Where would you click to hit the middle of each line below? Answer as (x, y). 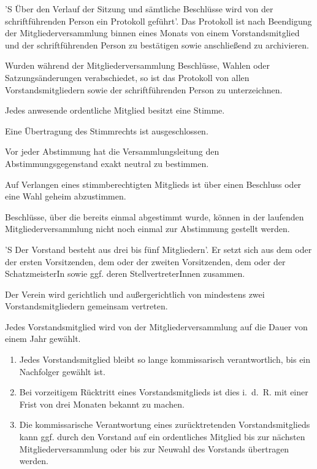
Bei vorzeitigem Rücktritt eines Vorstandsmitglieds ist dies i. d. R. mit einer (164, 392)
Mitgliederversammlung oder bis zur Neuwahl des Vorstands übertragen (154, 448)
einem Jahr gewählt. (43, 339)
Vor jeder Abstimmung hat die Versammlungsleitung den (112, 151)
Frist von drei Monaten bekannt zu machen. (102, 404)
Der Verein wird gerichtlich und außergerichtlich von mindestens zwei (135, 294)
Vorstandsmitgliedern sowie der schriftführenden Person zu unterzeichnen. (144, 89)
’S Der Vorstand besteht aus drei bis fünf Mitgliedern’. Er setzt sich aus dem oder (158, 249)
